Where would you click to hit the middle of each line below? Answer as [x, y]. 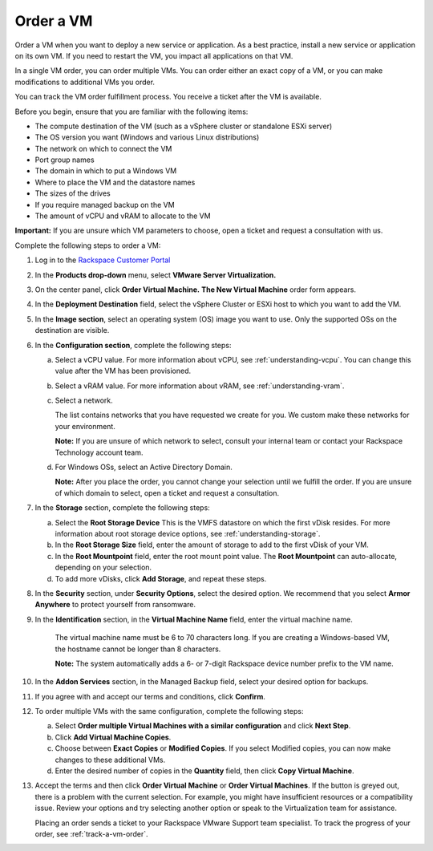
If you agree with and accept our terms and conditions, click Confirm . [150, 696]
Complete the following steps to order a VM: [88, 245]
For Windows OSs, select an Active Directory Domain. [144, 467]
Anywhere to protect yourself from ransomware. [115, 605]
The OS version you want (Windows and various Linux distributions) [147, 137]
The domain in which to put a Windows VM [106, 171]
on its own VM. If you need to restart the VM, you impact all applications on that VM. [154, 55]
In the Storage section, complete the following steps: [122, 508]
